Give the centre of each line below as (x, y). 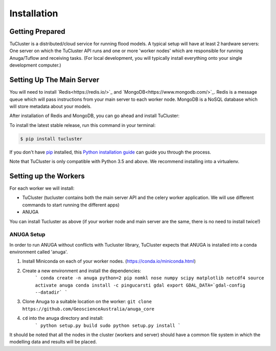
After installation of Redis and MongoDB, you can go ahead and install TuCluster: (95, 116)
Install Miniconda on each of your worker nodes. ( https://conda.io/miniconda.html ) (109, 261)
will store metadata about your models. (51, 106)
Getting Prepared (38, 31)
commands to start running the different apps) (71, 205)
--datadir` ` (51, 292)
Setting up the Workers (47, 176)
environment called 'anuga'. (39, 252)
